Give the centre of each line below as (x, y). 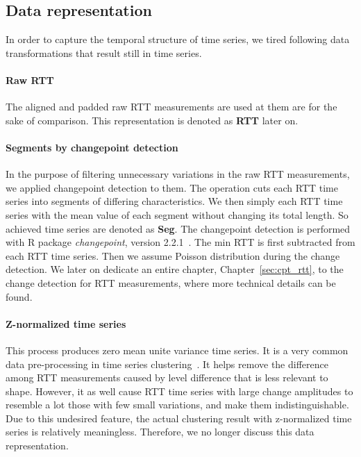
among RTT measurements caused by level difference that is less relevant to (167, 377)
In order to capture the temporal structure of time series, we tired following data (178, 39)
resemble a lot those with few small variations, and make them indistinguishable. (177, 405)
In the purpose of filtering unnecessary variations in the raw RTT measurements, (178, 174)
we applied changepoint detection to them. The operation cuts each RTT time (172, 187)
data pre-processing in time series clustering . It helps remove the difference (167, 364)
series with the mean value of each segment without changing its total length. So (177, 214)
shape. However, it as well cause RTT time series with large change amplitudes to (179, 391)
